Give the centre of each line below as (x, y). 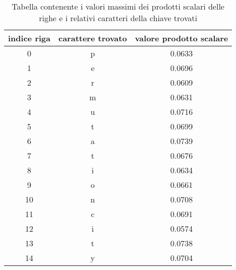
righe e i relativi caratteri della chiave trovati (118, 18)
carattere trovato (93, 38)
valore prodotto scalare (182, 38)
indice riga (29, 38)
